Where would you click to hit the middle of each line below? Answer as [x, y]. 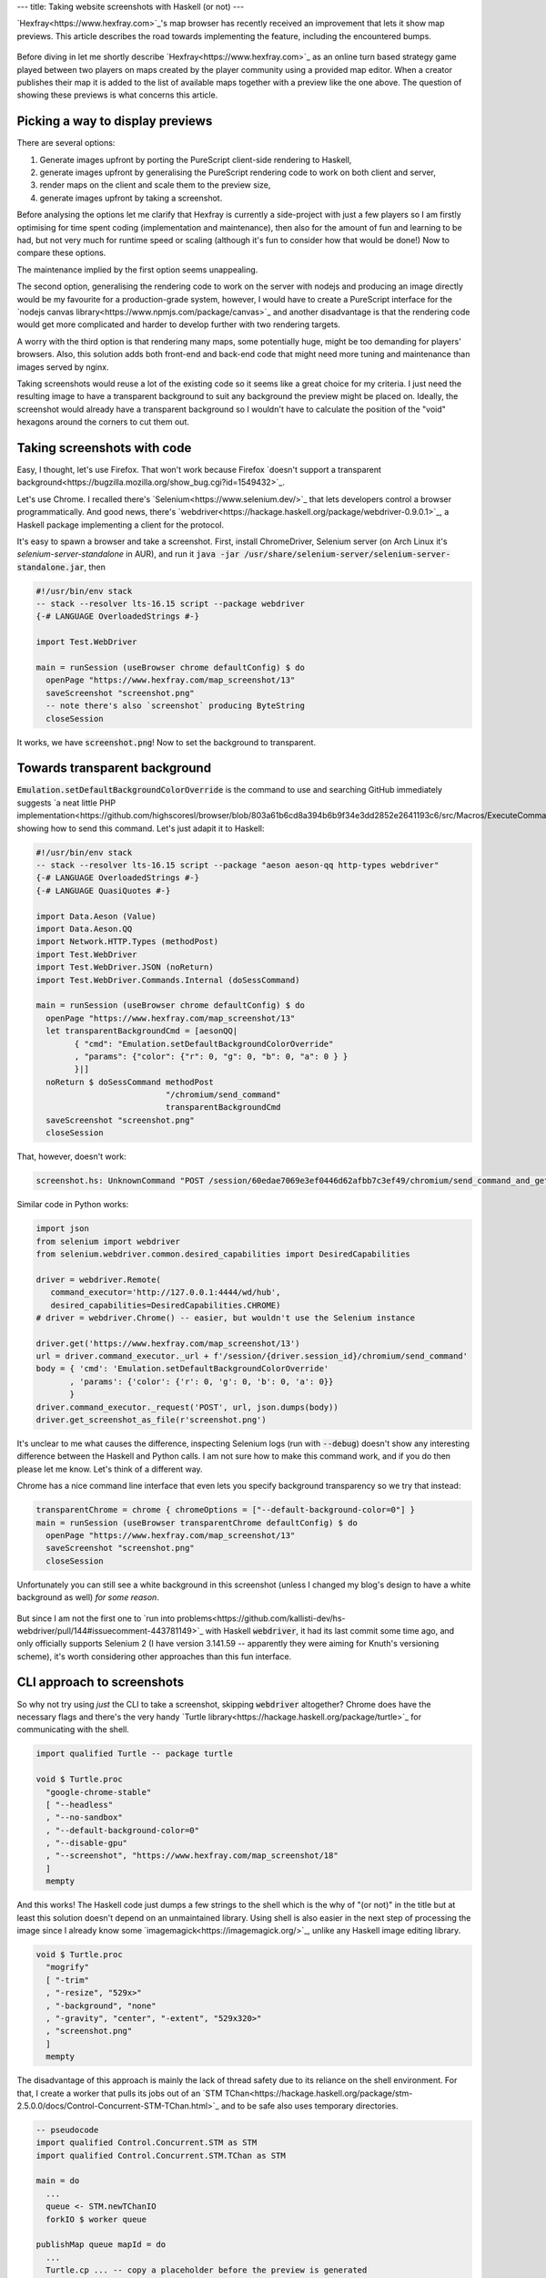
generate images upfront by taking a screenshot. [131, 198]
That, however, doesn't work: [71, 1156]
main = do [58, 2181]
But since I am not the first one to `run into [96, 1618]
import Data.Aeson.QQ [84, 929]
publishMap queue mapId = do [101, 2245]
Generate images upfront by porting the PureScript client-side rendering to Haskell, [196, 159]
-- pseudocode [67, 2129]
